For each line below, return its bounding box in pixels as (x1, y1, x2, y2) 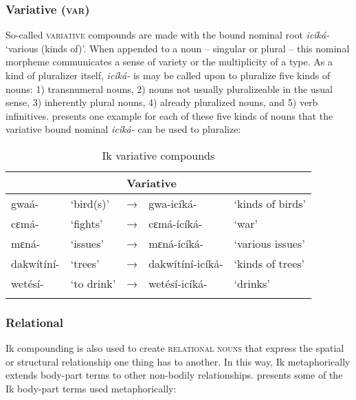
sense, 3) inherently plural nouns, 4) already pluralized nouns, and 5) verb (5, 95, 318, 109)
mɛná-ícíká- (148, 235, 204, 251)
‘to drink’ (70, 275, 116, 291)
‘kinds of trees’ (234, 255, 305, 271)
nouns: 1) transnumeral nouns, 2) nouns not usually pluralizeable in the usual (5, 81, 333, 96)
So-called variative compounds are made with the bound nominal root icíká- (5, 28, 330, 42)
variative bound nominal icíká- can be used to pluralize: (5, 122, 241, 136)
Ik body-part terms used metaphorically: (5, 381, 177, 395)
